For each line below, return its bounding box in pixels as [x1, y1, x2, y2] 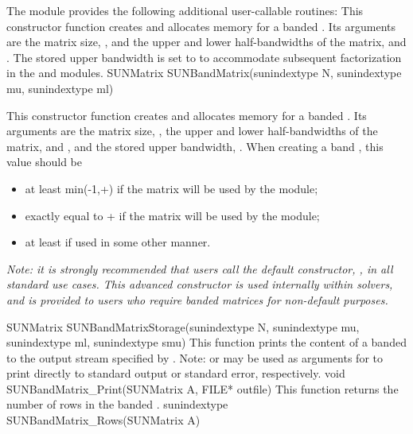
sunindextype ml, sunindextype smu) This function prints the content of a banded [6, 334, 407, 351]
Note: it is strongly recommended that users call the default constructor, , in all [6, 260, 393, 277]
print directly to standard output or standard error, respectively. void [6, 365, 345, 382]
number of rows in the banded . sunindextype [6, 396, 228, 413]
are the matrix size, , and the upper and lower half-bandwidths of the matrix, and [6, 33, 407, 50]
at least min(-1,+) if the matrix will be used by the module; [25, 180, 318, 196]
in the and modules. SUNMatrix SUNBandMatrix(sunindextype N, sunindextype [6, 64, 402, 81]
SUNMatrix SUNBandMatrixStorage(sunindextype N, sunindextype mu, [6, 318, 360, 335]
